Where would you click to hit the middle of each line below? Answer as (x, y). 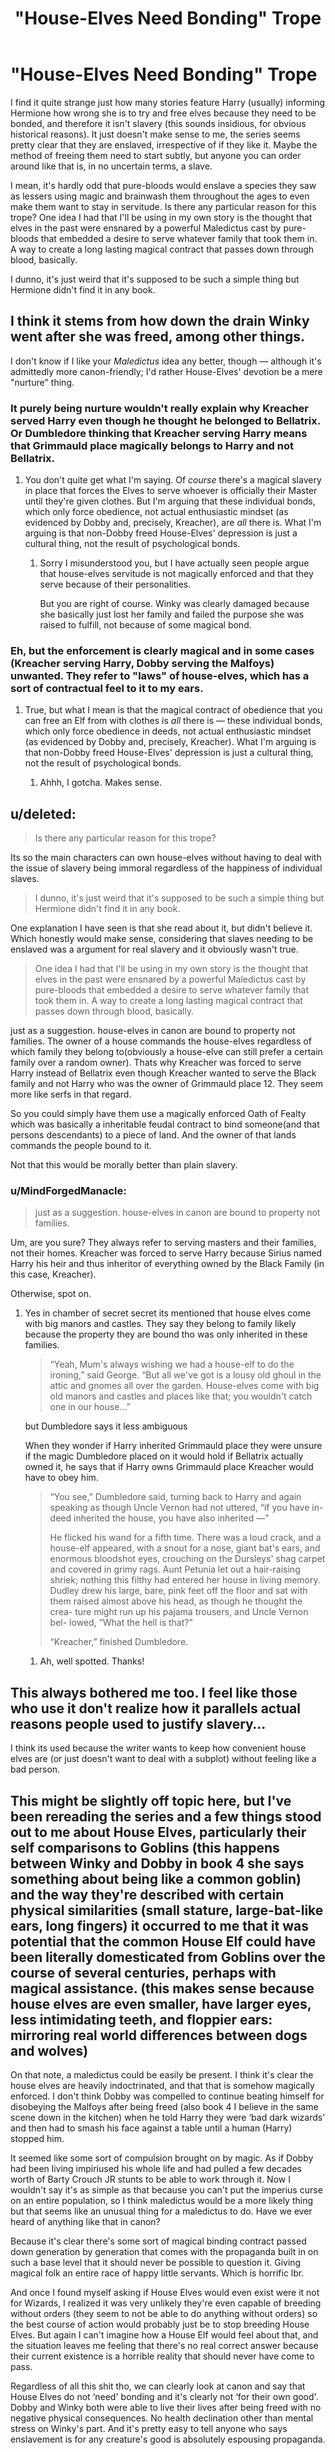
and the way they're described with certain (147, 1894)
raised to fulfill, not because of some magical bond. (145, 625)
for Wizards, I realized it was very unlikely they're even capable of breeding (166, 2303)
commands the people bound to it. (81, 1146)
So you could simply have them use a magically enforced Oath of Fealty (158, 1114)
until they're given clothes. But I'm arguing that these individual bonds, (170, 501)
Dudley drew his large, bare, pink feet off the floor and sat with (178, 1591)
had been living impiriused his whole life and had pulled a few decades (156, 2169)
